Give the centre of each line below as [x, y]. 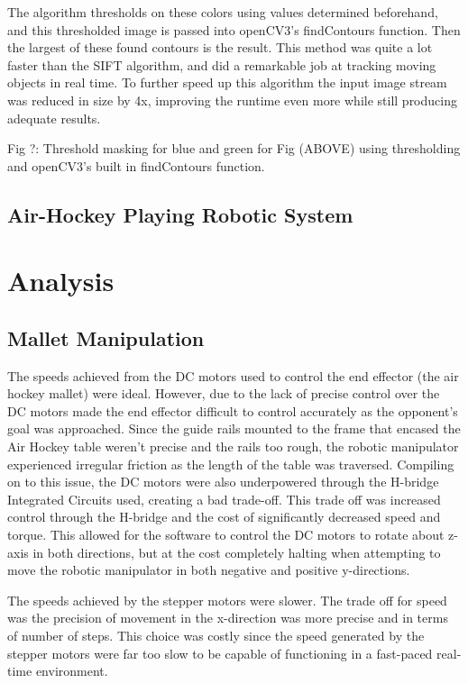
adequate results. [54, 118]
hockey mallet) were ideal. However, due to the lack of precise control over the [224, 393]
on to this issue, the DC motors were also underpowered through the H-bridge [223, 482]
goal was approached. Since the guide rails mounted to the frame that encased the [234, 428]
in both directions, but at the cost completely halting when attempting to [237, 552]
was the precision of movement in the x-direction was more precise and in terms [228, 618]
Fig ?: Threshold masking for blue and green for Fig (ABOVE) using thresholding [234, 148]
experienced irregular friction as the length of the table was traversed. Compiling [231, 464]
